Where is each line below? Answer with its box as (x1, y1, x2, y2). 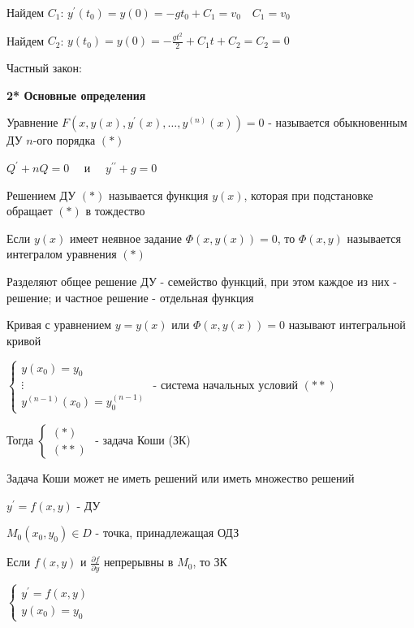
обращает (6, 202, 53, 219)
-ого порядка (32, 132, 96, 149)
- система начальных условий (153, 376, 299, 393)
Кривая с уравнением (6, 316, 112, 333)
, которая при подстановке (244, 186, 373, 203)
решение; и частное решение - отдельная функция (6, 288, 254, 305)
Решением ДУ (6, 186, 76, 203)
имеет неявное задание (69, 229, 183, 246)
